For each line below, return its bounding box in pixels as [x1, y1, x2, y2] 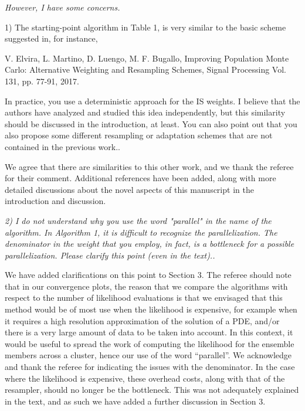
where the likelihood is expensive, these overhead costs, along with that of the [5, 372, 285, 384]
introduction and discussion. [5, 195, 106, 207]
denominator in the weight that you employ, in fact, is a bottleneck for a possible [5, 237, 294, 250]
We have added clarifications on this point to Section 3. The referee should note [5, 269, 292, 281]
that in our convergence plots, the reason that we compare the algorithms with [5, 280, 288, 292]
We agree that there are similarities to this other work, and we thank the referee [5, 160, 294, 172]
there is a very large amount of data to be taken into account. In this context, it [5, 326, 293, 338]
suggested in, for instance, [5, 32, 98, 45]
